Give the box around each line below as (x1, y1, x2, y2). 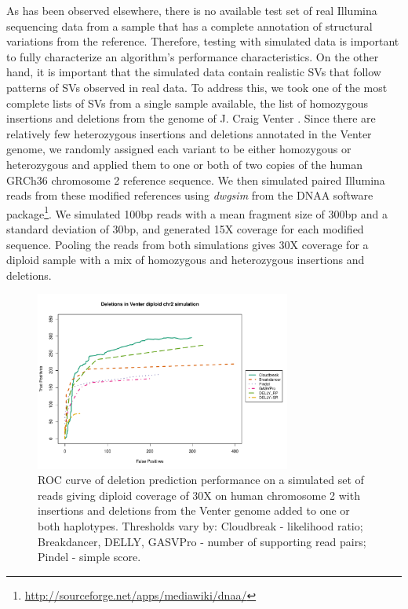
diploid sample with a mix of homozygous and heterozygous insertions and (6, 251, 365, 268)
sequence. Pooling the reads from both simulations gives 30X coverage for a (6, 236, 369, 252)
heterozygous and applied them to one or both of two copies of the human (6, 156, 363, 172)
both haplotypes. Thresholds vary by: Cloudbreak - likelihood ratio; (38, 518, 363, 534)
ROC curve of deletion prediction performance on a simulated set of (38, 471, 364, 488)
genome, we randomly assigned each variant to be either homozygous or (6, 141, 352, 157)
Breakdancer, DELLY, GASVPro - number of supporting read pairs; (38, 533, 366, 549)
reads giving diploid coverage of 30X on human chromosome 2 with (38, 486, 360, 503)
